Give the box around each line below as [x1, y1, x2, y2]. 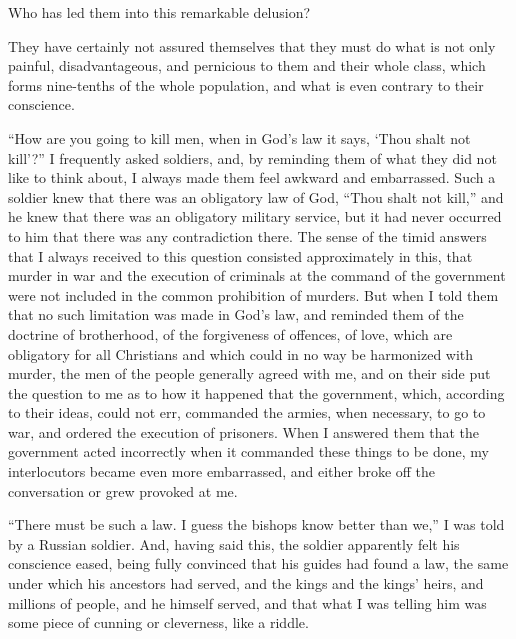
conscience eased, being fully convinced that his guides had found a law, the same [8, 553, 509, 574]
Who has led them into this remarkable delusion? [8, 2, 311, 22]
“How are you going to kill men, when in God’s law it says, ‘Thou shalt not [8, 127, 471, 148]
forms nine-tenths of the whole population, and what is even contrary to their [8, 74, 484, 95]
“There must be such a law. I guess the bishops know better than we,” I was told [8, 514, 505, 535]
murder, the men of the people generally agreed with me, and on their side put [8, 363, 491, 384]
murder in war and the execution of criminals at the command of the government [8, 265, 506, 286]
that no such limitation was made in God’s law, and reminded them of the [8, 304, 464, 325]
